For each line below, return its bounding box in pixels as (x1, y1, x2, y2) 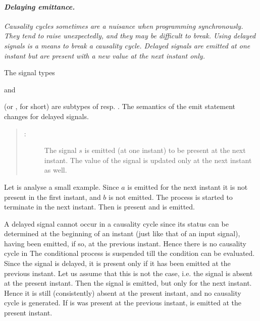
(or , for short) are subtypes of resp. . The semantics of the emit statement (4, 101, 236, 112)
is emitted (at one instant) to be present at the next (84, 145, 246, 155)
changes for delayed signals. (4, 111, 89, 121)
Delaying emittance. (4, 1, 75, 12)
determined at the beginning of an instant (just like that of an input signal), (4, 228, 240, 239)
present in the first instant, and (4, 191, 101, 202)
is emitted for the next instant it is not (127, 181, 248, 192)
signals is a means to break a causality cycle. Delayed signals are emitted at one (4, 40, 250, 50)
